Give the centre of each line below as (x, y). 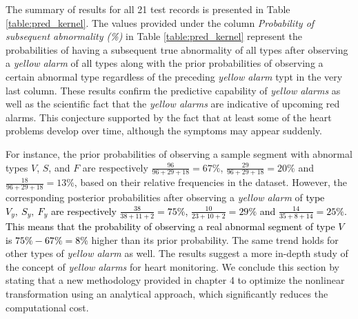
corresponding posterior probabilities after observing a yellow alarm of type (165, 197)
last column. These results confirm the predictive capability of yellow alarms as (173, 90)
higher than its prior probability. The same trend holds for (215, 239)
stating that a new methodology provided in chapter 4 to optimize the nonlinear (175, 280)
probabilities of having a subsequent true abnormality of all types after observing (177, 49)
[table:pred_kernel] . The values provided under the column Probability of (160, 22)
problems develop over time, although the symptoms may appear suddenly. (164, 131)
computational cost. (47, 307)
